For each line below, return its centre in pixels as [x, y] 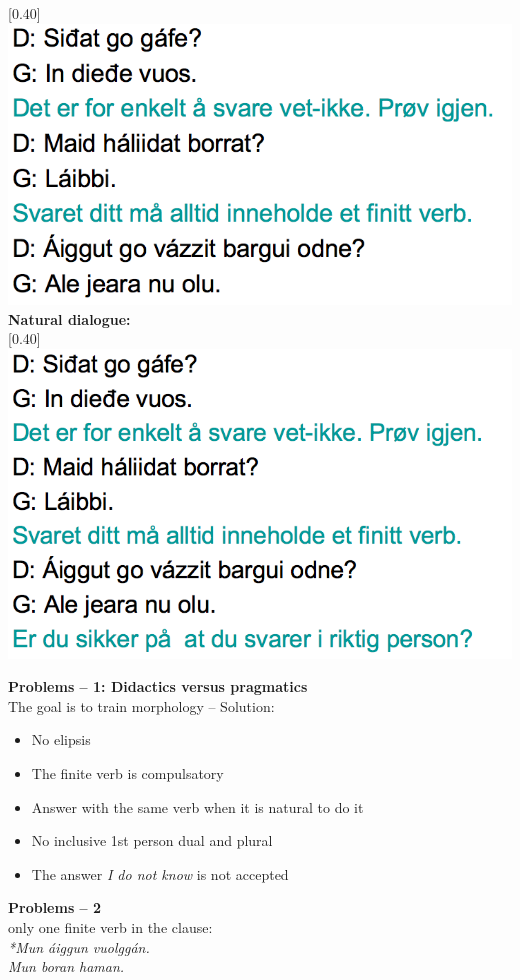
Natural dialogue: [69, 318]
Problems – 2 [55, 907]
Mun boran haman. [66, 966]
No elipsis [61, 739]
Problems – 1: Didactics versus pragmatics [158, 686]
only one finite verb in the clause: [110, 927]
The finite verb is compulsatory [127, 773]
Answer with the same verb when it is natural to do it [197, 806]
